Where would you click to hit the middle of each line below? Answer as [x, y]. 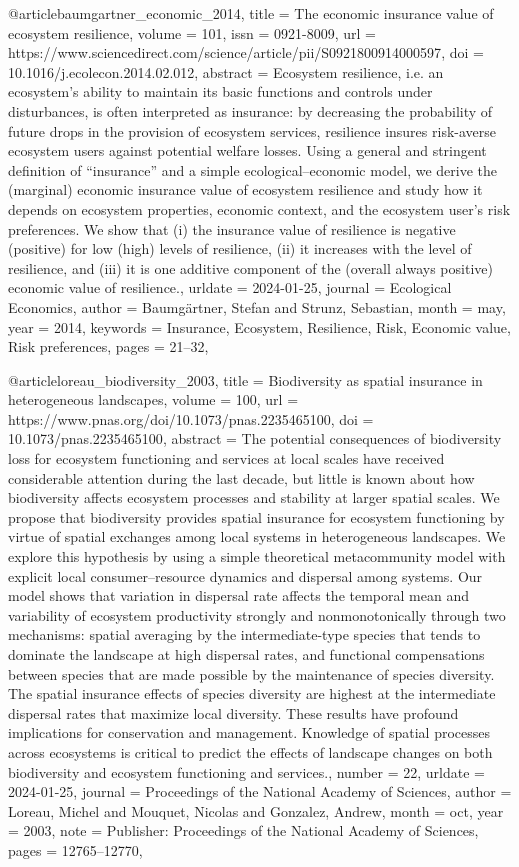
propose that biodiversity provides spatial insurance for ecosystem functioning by [256, 516]
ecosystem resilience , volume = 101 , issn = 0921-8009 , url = [192, 32]
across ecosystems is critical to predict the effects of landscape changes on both [250, 751]
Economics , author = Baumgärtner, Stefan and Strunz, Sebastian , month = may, [257, 306]
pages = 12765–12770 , [75, 849]
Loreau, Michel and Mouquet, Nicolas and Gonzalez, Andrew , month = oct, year [256, 810]
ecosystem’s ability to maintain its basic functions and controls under [220, 91]
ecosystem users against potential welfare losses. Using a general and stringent [247, 150]
